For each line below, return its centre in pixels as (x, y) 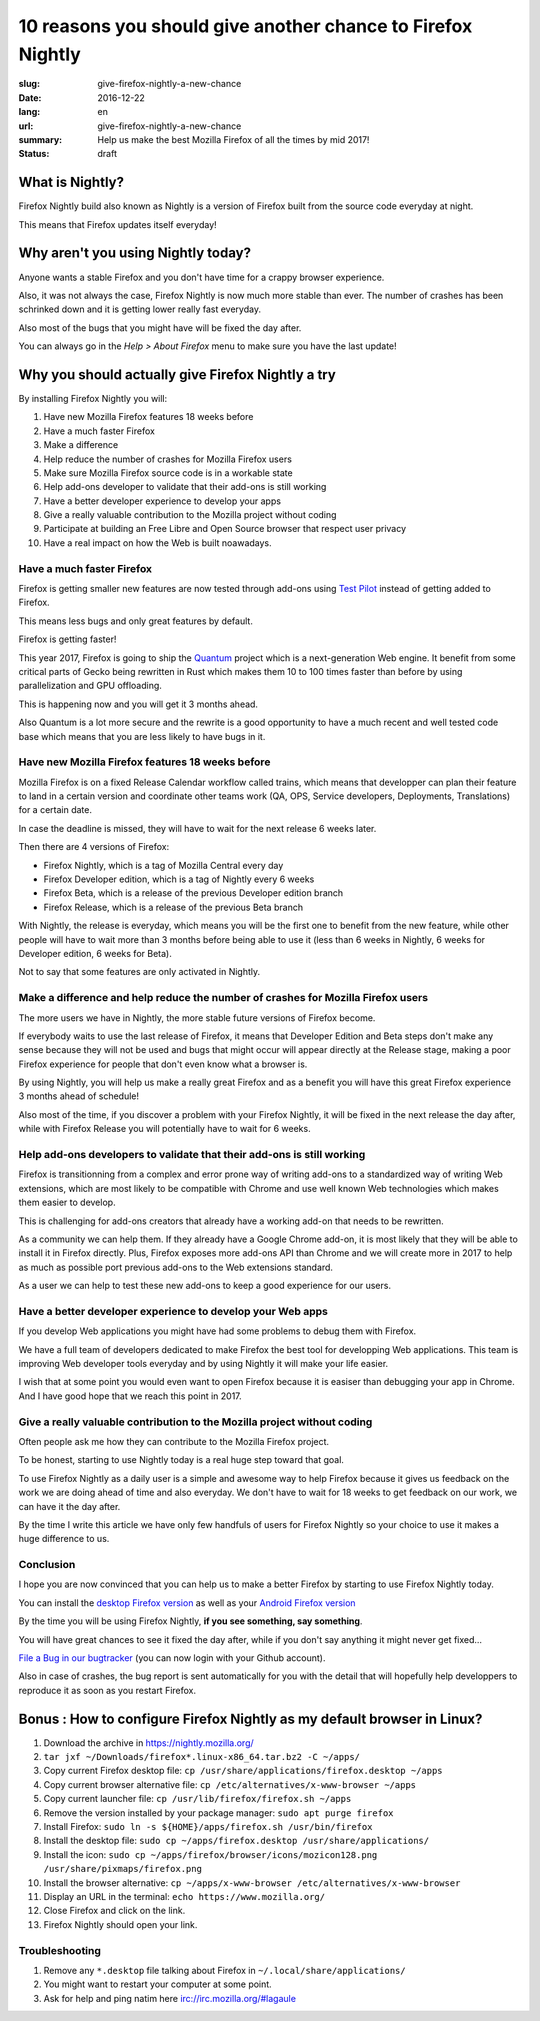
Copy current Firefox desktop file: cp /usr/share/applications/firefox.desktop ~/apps (243, 1771)
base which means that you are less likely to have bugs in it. (142, 736)
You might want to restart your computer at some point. (157, 1984)
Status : (34, 154)
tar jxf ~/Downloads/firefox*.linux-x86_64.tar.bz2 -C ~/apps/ (201, 1757)
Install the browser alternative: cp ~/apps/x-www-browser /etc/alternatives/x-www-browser (252, 1882)
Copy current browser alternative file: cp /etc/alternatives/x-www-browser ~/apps (230, 1784)
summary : (40, 139)
